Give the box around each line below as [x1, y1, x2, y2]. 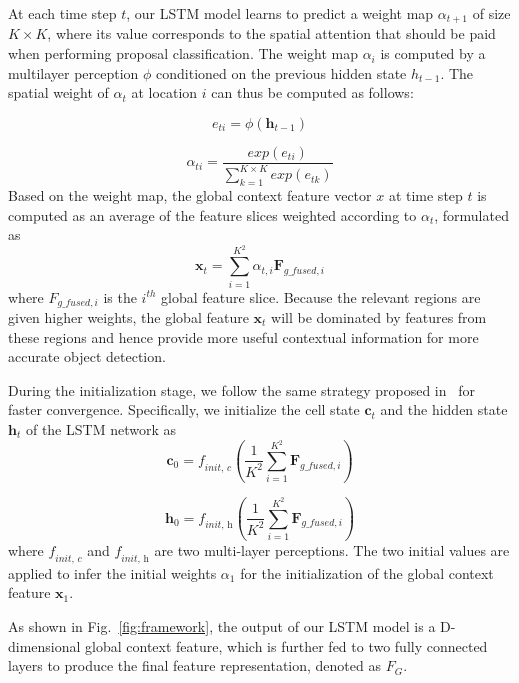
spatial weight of [8, 82, 109, 103]
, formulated [434, 204, 509, 225]
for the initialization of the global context [240, 562, 494, 583]
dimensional [8, 635, 81, 656]
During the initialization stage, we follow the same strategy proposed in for [8, 379, 475, 400]
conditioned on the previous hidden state [156, 62, 407, 83]
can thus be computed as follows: [211, 82, 414, 103]
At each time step [8, 3, 117, 23]
